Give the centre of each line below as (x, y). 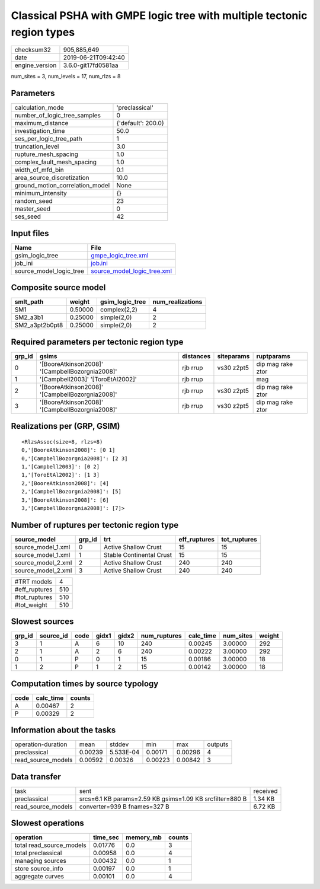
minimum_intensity (41, 193)
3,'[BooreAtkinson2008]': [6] (65, 500)
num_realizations (177, 302)
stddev (119, 744)
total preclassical (38, 853)
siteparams (233, 356)
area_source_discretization (52, 178)
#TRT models (33, 581)
